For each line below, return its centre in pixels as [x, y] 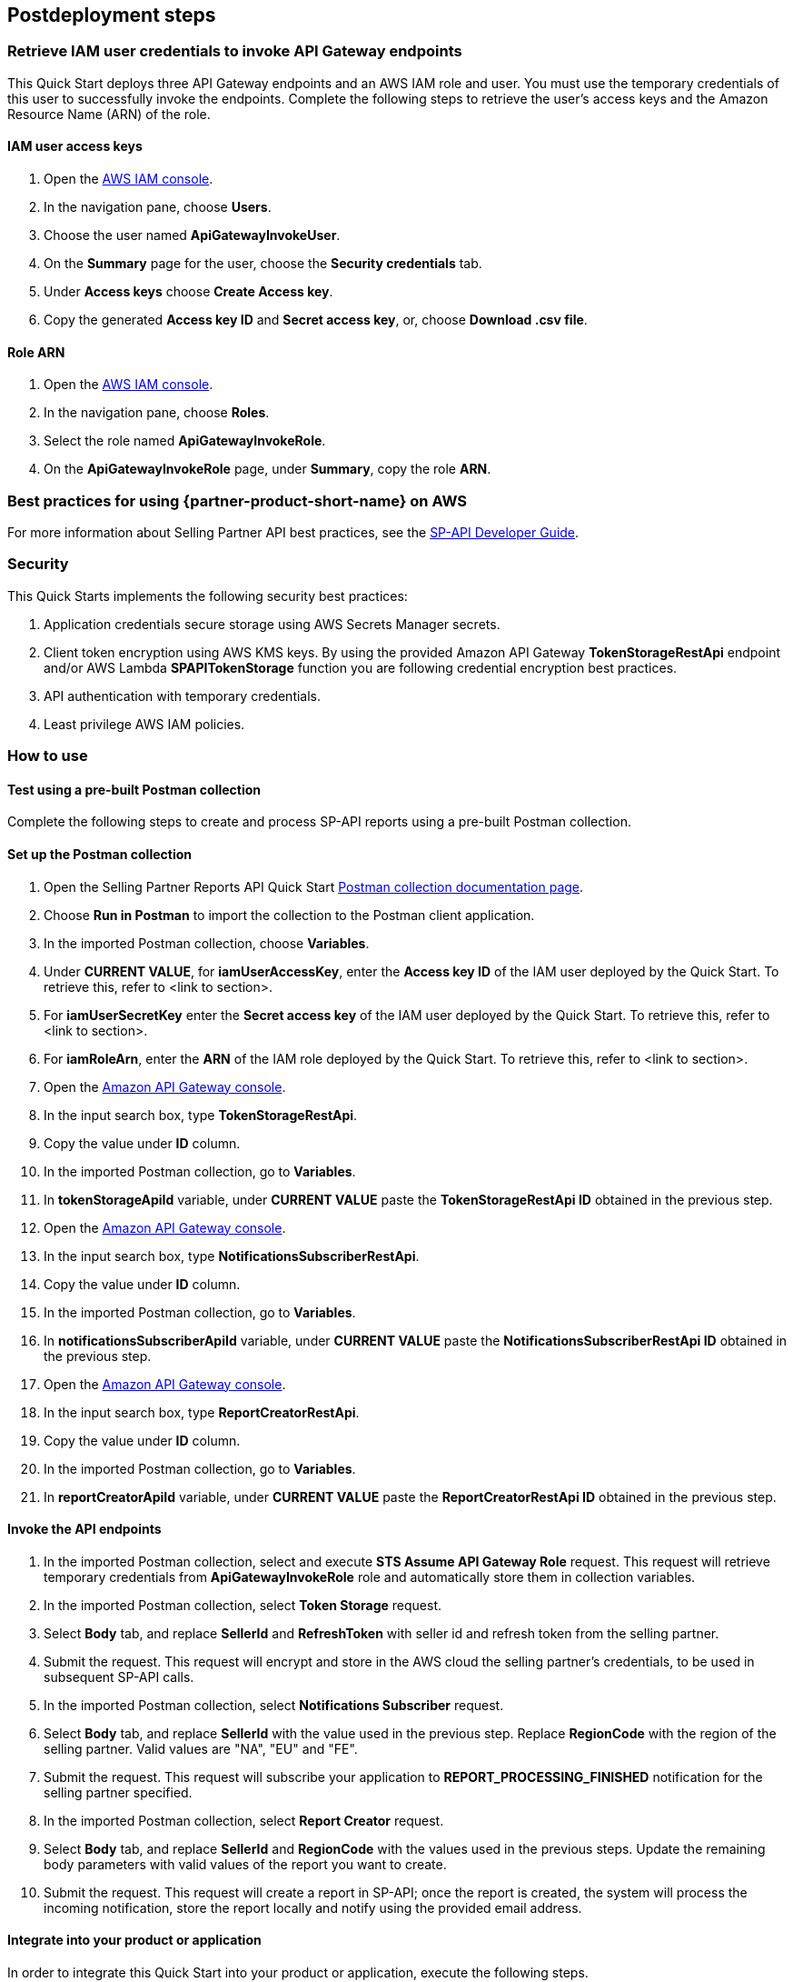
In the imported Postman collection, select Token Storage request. [243, 1605]
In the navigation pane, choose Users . [158, 207]
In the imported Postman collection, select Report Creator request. [244, 1820]
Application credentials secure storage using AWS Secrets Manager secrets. [272, 624]
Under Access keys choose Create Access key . [188, 292]
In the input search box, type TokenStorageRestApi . [201, 1115]
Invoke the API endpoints [84, 1529]
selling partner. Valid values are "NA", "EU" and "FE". [201, 1748]
